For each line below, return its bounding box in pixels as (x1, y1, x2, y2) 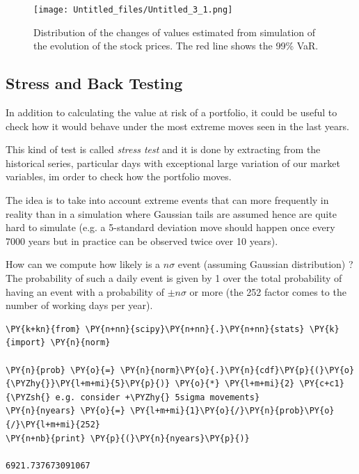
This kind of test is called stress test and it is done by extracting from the (6, 142, 321, 157)
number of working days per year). (6, 298, 153, 313)
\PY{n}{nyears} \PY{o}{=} (6, 406, 125, 416)
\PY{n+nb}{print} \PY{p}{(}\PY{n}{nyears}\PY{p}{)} (6, 433, 250, 443)
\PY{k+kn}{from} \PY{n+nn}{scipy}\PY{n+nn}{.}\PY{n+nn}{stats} (6, 324, 305, 334)
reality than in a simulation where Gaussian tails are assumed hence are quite (6, 206, 337, 221)
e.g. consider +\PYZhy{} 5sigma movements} (55, 392, 260, 402)
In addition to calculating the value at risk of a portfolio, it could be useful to (6, 105, 337, 120)
